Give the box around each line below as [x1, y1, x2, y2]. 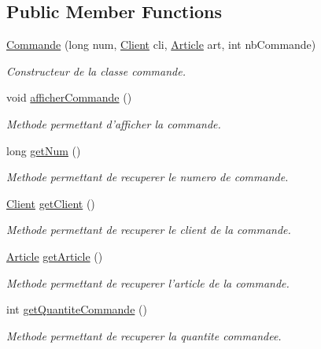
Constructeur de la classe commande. [6, 62, 186, 79]
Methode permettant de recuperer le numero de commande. [6, 169, 289, 185]
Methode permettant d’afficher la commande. [6, 115, 221, 132]
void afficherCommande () [6, 89, 132, 106]
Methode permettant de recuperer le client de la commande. [6, 221, 291, 238]
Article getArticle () [6, 247, 103, 264]
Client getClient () [6, 195, 95, 211]
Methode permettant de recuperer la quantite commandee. [6, 327, 282, 343]
